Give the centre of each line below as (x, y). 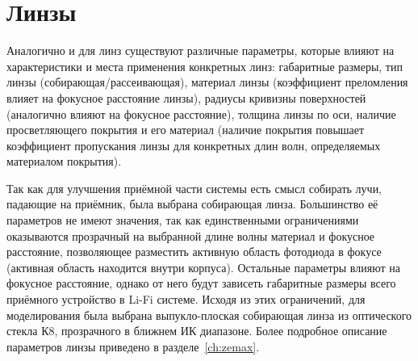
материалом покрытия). (64, 161)
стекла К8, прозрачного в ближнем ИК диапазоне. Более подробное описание (197, 331)
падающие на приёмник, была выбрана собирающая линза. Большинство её (192, 204)
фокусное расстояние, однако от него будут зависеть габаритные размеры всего (201, 283)
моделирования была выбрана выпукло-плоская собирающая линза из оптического (209, 315)
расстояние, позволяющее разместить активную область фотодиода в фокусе (194, 252)
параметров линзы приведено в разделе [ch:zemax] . (133, 346)
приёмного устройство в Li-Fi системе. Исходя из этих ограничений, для (186, 299)
